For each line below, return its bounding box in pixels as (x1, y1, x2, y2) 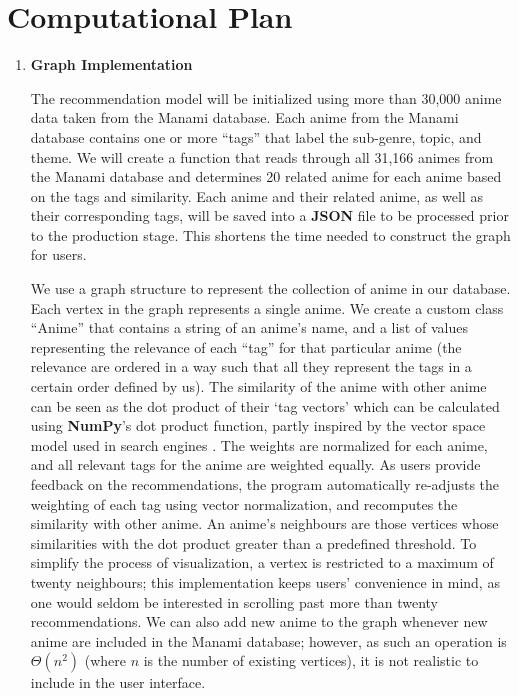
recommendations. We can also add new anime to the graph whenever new (30, 611, 488, 632)
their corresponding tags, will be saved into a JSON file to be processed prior (30, 205, 509, 226)
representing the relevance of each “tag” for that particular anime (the (30, 336, 462, 357)
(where (84, 650, 126, 671)
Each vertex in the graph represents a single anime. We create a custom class (30, 297, 504, 318)
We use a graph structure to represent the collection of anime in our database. (30, 278, 511, 299)
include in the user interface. (30, 672, 206, 693)
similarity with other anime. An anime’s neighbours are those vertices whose (30, 513, 499, 534)
